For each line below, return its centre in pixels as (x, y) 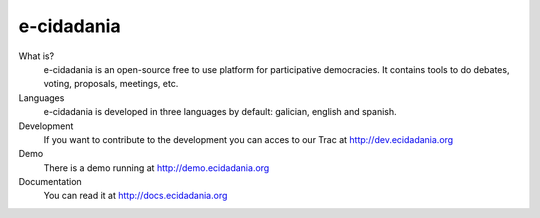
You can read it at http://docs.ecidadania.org (135, 196)
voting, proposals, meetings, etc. (111, 84)
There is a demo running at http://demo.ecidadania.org (156, 167)
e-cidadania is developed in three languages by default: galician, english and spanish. (220, 112)
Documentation (50, 182)
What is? (36, 56)
